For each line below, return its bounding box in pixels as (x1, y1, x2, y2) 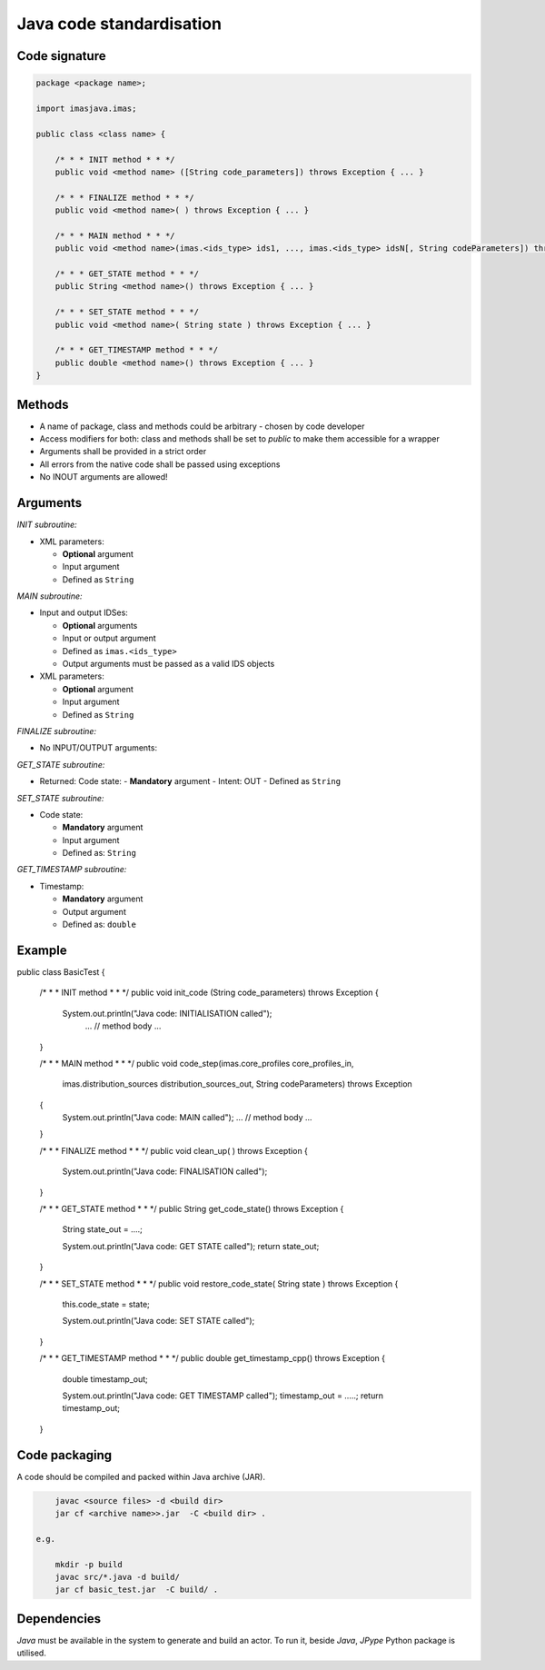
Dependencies (16, 1611, 102, 1626)
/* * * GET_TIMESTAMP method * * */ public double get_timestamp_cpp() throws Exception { (39, 1353, 386, 1364)
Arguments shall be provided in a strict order (39, 446, 207, 457)
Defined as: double (62, 919, 136, 930)
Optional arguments (62, 620, 138, 631)
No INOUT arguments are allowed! (39, 472, 168, 482)
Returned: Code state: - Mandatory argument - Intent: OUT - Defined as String (39, 776, 341, 787)
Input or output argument (62, 632, 156, 644)
